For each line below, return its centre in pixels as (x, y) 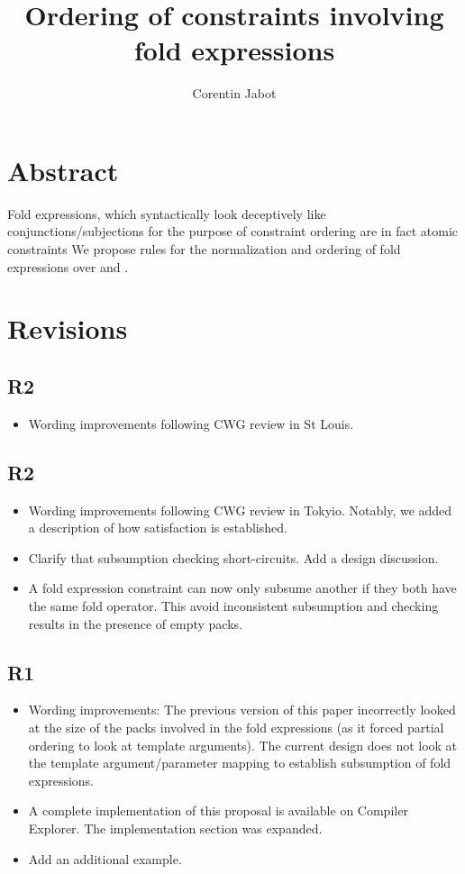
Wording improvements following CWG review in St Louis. (191, 423)
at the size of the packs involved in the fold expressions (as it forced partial (236, 727)
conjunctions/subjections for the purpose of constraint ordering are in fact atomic (232, 231)
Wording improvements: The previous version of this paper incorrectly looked (242, 710)
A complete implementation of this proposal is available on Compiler (218, 810)
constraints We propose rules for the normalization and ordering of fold (204, 249)
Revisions (68, 328)
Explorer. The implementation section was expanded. (175, 828)
